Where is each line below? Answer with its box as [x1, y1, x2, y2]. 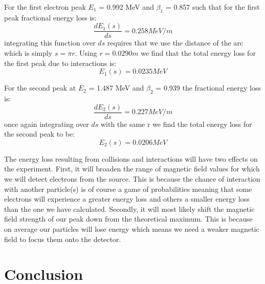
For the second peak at [4, 82, 76, 93]
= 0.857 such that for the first [165, 2, 260, 12]
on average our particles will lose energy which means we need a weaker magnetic [4, 224, 259, 234]
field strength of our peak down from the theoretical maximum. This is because [4, 213, 253, 224]
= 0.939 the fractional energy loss [156, 82, 261, 93]
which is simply [4, 48, 53, 58]
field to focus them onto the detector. [4, 233, 121, 244]
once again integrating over [4, 118, 89, 129]
